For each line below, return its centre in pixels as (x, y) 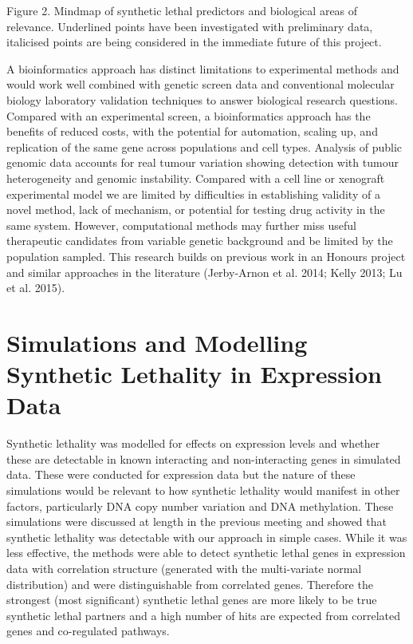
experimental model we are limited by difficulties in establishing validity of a (193, 194)
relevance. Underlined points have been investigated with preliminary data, (190, 26)
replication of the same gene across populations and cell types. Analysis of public (205, 146)
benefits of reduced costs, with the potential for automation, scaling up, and (192, 131)
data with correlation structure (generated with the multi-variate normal (184, 568)
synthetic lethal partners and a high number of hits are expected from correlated (204, 615)
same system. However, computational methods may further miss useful (181, 225)
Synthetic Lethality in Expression (194, 374)
